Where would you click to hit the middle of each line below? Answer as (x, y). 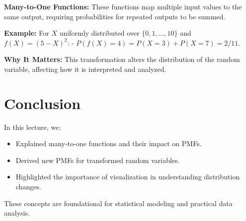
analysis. (17, 213)
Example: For (27, 33)
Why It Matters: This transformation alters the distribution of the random (122, 59)
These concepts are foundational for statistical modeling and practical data (118, 203)
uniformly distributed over (99, 33)
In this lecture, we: (33, 127)
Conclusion (42, 103)
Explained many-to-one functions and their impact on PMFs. (109, 143)
